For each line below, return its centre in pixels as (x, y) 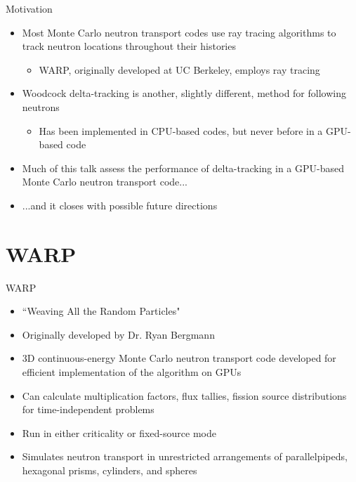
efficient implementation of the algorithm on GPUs (132, 372)
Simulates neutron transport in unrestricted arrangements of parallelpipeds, (185, 456)
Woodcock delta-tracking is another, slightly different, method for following (184, 93)
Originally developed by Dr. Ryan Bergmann (118, 334)
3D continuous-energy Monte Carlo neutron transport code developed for (179, 358)
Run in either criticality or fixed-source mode (119, 432)
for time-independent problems (88, 409)
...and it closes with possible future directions (120, 205)
